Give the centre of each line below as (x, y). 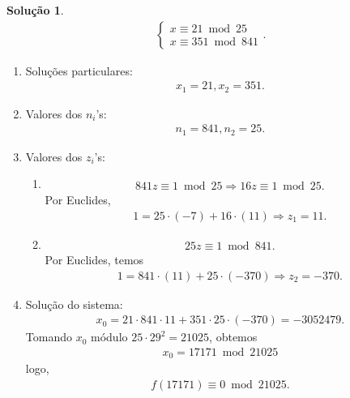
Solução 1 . (35, 10)
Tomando (49, 337)
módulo (109, 337)
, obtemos (233, 337)
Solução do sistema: (74, 304)
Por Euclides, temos (94, 260)
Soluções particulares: (79, 70)
